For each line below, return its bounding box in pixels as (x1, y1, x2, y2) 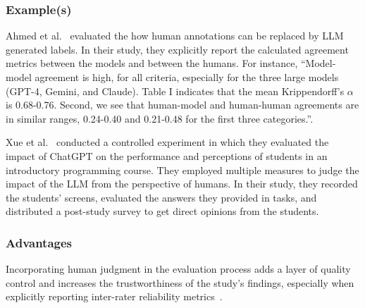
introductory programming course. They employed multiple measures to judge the (6, 162, 359, 177)
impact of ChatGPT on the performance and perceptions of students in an (6, 148, 328, 163)
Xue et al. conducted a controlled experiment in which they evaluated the (6, 135, 329, 149)
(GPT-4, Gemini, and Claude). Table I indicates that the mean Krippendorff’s (6, 83, 345, 98)
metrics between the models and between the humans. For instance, (6, 56, 298, 70)
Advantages (6, 233, 73, 251)
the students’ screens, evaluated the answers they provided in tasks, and (6, 190, 317, 204)
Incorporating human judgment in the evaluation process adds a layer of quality (6, 261, 351, 276)
